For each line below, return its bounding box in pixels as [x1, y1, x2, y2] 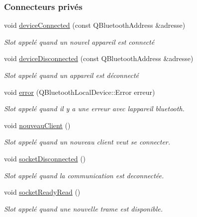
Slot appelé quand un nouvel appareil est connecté [4, 36, 155, 47]
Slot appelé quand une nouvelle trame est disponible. [4, 203, 163, 214]
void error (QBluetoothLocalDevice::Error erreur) [4, 86, 155, 97]
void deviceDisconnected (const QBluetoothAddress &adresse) [4, 53, 194, 64]
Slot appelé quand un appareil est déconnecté [4, 70, 139, 80]
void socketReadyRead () [4, 187, 81, 197]
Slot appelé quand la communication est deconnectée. [4, 170, 164, 180]
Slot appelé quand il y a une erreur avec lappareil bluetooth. [4, 103, 185, 114]
